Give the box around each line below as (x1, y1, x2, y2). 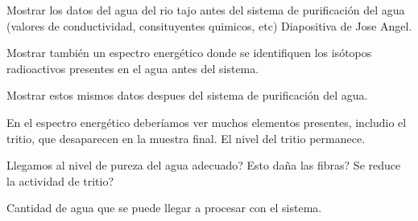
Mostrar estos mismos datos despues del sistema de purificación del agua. (6, 87, 368, 104)
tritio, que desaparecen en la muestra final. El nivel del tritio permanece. (6, 129, 366, 146)
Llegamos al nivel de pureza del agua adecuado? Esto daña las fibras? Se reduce (6, 157, 401, 174)
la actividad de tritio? (6, 172, 114, 189)
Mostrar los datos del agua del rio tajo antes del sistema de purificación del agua (6, 2, 405, 18)
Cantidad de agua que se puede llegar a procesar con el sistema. (6, 199, 322, 216)
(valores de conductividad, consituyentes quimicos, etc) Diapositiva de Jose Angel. (6, 17, 412, 34)
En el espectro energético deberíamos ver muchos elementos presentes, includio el (6, 113, 407, 130)
